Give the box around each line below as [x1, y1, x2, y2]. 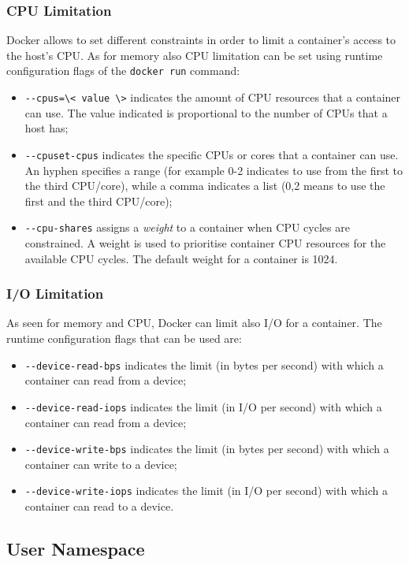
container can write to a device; [24, 455, 177, 472]
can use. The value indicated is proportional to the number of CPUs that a [24, 104, 388, 121]
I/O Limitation [6, 284, 104, 303]
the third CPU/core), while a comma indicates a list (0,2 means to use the [24, 177, 385, 194]
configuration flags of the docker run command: [6, 62, 240, 79]
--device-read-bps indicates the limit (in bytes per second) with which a [24, 356, 384, 373]
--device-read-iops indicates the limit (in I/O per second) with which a [24, 398, 382, 414]
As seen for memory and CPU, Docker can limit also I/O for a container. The [6, 314, 382, 331]
